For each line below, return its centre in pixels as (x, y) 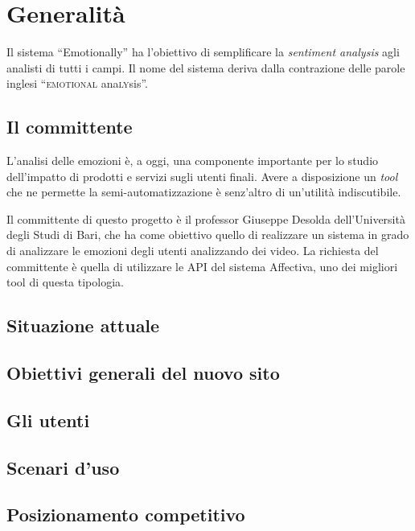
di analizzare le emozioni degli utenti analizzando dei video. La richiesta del (193, 251)
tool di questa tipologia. (65, 282)
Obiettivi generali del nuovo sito (143, 373)
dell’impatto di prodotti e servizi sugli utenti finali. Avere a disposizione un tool (202, 176)
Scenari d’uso (63, 467)
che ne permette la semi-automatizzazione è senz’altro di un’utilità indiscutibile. (204, 192)
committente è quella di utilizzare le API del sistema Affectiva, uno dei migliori (202, 266)
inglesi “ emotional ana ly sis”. (77, 83)
